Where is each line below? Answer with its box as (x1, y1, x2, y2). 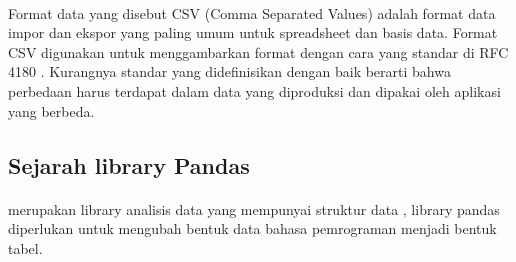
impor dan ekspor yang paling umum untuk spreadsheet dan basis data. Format (8, 22, 498, 43)
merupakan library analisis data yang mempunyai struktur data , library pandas (8, 198, 500, 219)
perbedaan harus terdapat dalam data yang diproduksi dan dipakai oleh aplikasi (8, 80, 501, 101)
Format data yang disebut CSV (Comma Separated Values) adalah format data (8, 2, 496, 23)
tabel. (8, 237, 43, 258)
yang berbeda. (8, 100, 95, 121)
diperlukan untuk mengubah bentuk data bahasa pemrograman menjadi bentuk (8, 218, 497, 239)
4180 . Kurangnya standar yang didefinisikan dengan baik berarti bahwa (8, 61, 451, 82)
